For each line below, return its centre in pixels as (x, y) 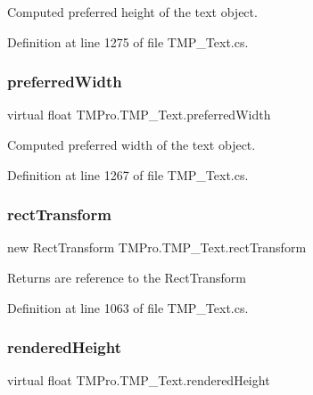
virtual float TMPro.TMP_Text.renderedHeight (139, 380)
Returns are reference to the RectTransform (127, 277)
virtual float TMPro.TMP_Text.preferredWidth (139, 115)
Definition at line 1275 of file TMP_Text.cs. (128, 41)
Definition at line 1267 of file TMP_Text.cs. (128, 174)
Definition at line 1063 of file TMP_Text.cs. (128, 307)
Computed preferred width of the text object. (132, 144)
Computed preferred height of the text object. (132, 12)
